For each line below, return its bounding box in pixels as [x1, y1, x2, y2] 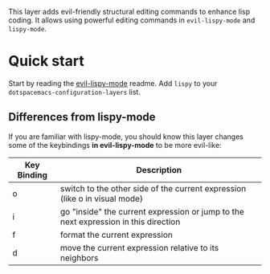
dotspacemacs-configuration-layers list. [8, 87, 141, 96]
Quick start [8, 52, 84, 71]
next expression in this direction [59, 216, 181, 227]
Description [136, 164, 182, 175]
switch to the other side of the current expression [59, 182, 247, 194]
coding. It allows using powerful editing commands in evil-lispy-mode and [8, 15, 256, 25]
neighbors [59, 252, 99, 264]
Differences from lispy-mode [8, 110, 156, 124]
